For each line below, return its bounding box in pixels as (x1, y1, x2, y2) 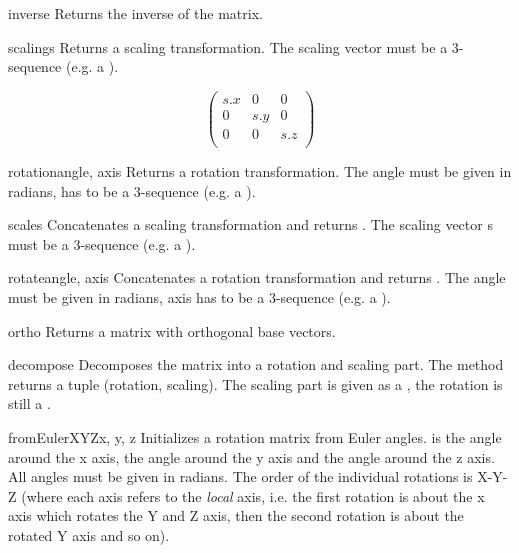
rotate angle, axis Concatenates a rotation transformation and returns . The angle (8, 267, 506, 288)
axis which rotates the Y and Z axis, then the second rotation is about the (8, 505, 464, 526)
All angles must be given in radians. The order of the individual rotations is (8, 466, 473, 487)
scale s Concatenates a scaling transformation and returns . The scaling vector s (8, 214, 493, 235)
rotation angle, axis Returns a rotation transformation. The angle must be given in (8, 160, 512, 181)
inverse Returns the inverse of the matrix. (8, 3, 263, 23)
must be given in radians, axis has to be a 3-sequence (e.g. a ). (8, 286, 391, 307)
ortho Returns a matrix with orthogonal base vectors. (8, 320, 336, 341)
